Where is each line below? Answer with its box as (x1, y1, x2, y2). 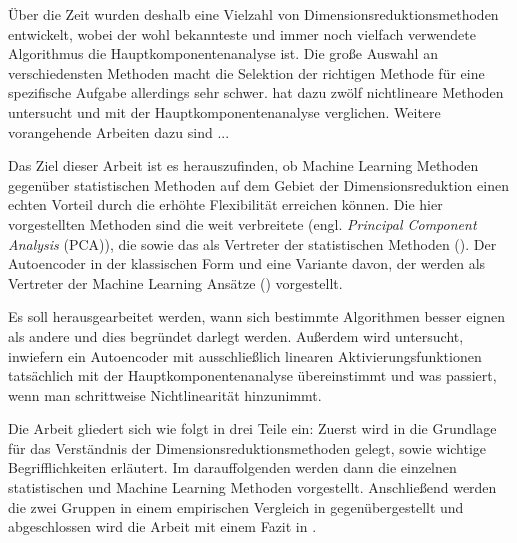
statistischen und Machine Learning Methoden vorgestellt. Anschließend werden (8, 477, 497, 498)
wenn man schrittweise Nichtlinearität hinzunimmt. (8, 384, 322, 405)
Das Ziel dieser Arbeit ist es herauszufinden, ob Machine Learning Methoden (8, 155, 479, 176)
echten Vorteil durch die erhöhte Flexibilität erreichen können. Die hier (8, 194, 443, 215)
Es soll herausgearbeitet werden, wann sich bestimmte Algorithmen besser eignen (8, 306, 506, 327)
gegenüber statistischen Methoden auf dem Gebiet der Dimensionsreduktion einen (8, 174, 509, 195)
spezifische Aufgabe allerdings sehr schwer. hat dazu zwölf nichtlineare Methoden (8, 82, 504, 103)
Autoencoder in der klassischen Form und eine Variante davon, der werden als (8, 253, 486, 274)
